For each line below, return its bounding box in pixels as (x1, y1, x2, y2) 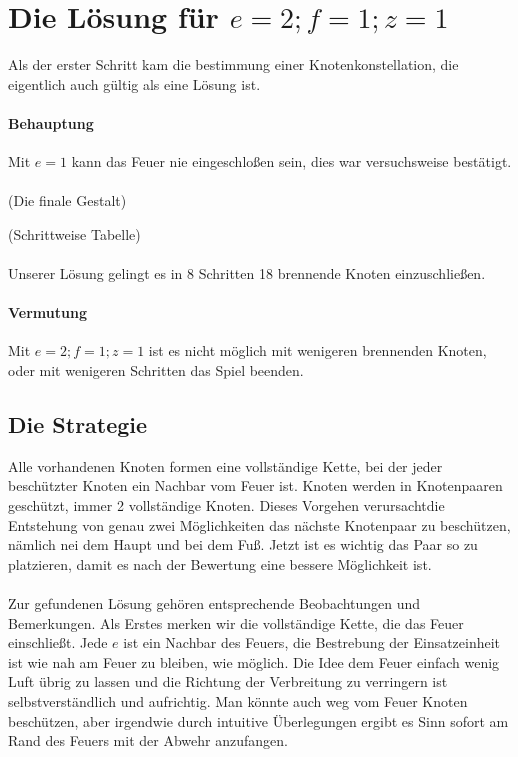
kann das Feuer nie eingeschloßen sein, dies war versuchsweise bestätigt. (71, 151, 512, 172)
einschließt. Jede (8, 632, 108, 653)
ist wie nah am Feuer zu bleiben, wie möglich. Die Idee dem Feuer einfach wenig (8, 651, 500, 672)
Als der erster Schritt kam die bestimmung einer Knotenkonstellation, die (8, 54, 459, 75)
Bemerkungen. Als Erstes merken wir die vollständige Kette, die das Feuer (8, 612, 464, 633)
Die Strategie (8, 409, 148, 440)
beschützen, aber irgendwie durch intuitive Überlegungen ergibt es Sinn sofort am (8, 710, 509, 731)
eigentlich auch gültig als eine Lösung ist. (8, 73, 261, 94)
